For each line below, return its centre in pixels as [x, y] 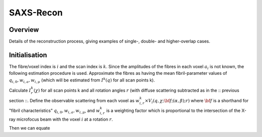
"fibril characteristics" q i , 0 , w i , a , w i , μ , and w [55, 111]
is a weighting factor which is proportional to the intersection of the [173, 110]
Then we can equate [30, 128]
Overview [24, 30]
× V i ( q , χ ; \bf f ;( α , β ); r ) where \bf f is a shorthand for [197, 101]
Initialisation [28, 55]
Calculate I [20, 90]
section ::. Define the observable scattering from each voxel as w [74, 100]
